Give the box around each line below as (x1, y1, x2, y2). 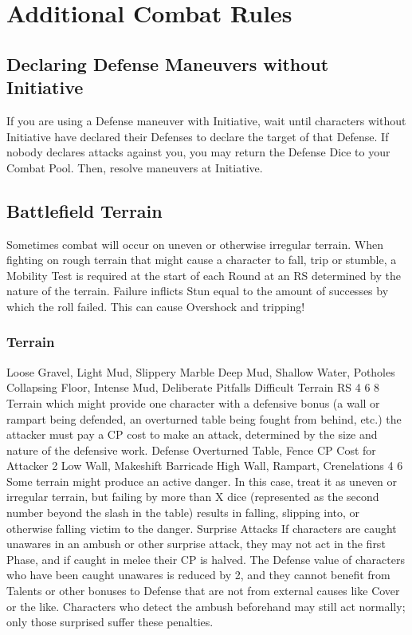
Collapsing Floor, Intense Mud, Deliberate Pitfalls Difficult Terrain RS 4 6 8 (6, 379, 380, 396)
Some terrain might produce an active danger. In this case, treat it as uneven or (6, 472, 398, 489)
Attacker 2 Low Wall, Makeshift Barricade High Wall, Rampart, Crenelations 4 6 (6, 457, 403, 474)
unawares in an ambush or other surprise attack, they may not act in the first (6, 535, 386, 552)
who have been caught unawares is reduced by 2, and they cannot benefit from (6, 566, 390, 583)
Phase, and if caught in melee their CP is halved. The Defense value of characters (6, 550, 405, 567)
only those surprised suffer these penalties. (6, 613, 214, 630)
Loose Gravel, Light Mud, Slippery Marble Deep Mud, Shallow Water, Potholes (6, 363, 395, 380)
